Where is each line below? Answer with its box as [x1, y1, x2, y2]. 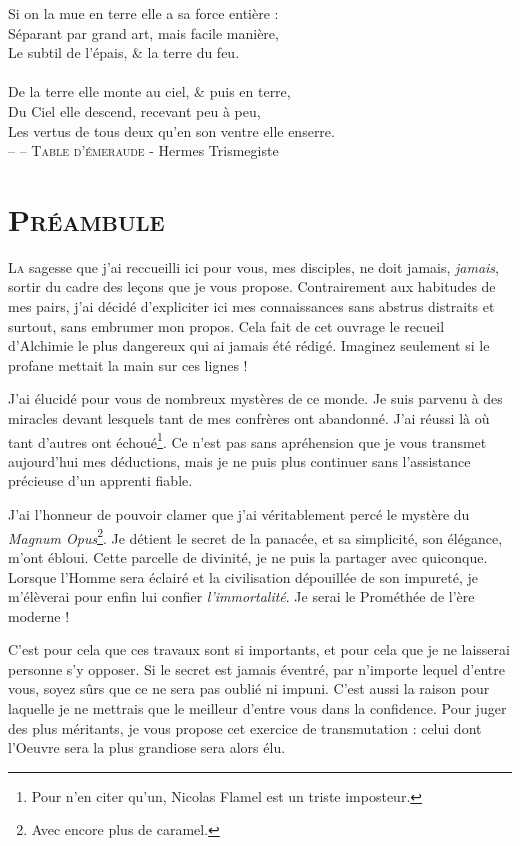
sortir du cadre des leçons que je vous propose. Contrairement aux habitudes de [8, 276, 496, 297]
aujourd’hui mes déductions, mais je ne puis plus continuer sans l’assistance [8, 450, 471, 471]
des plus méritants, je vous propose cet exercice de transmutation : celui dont [8, 717, 482, 738]
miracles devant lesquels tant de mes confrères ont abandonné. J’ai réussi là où [8, 408, 490, 429]
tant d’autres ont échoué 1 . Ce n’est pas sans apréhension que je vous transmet [8, 428, 487, 452]
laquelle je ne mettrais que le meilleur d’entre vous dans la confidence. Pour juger [8, 698, 507, 719]
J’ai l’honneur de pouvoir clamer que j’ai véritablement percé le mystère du [8, 504, 470, 525]
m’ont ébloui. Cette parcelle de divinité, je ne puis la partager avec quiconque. [8, 546, 488, 567]
